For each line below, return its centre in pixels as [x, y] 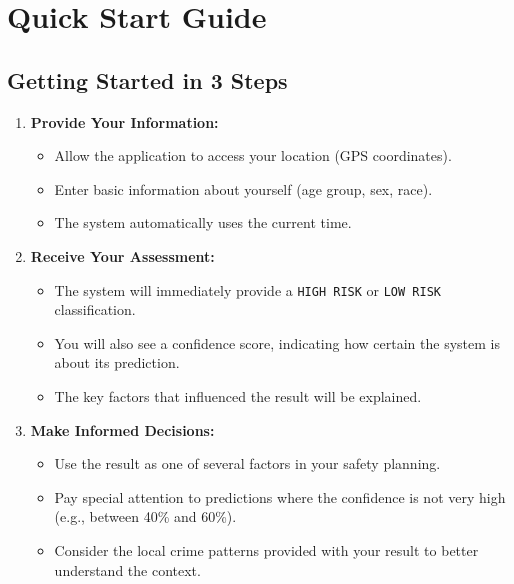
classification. [95, 309]
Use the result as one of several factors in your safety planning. [247, 463]
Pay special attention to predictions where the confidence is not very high [280, 496]
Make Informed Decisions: [122, 429]
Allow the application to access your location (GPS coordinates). [253, 155]
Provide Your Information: [124, 121]
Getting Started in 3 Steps [147, 79]
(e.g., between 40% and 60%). [145, 516]
